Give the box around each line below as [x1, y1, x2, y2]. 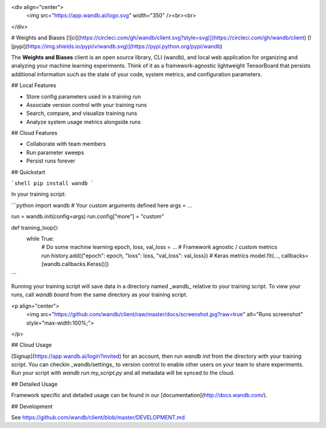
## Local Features [11, 82, 57, 89]
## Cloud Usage [11, 342, 52, 349]
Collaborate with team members [26, 140, 106, 148]
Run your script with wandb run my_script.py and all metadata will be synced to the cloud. [11, 369, 235, 377]
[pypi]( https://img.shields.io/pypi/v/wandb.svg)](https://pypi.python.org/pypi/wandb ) [11, 42, 223, 50]
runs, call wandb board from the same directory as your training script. [11, 291, 188, 299]
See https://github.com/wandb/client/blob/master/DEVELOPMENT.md [11, 414, 185, 421]
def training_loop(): [11, 224, 59, 231]
